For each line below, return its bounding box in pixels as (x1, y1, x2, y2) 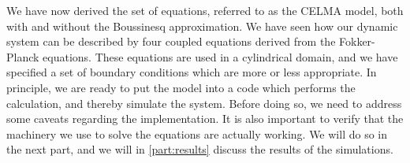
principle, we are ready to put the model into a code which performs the (6, 79, 356, 95)
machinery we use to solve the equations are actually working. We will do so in (6, 125, 387, 142)
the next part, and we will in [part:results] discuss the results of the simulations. (6, 141, 393, 157)
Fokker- (339, 33, 375, 50)
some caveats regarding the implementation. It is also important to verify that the (6, 110, 404, 127)
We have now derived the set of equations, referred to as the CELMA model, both (6, 2, 404, 18)
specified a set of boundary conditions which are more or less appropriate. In (6, 64, 377, 80)
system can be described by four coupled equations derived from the (6, 33, 336, 50)
